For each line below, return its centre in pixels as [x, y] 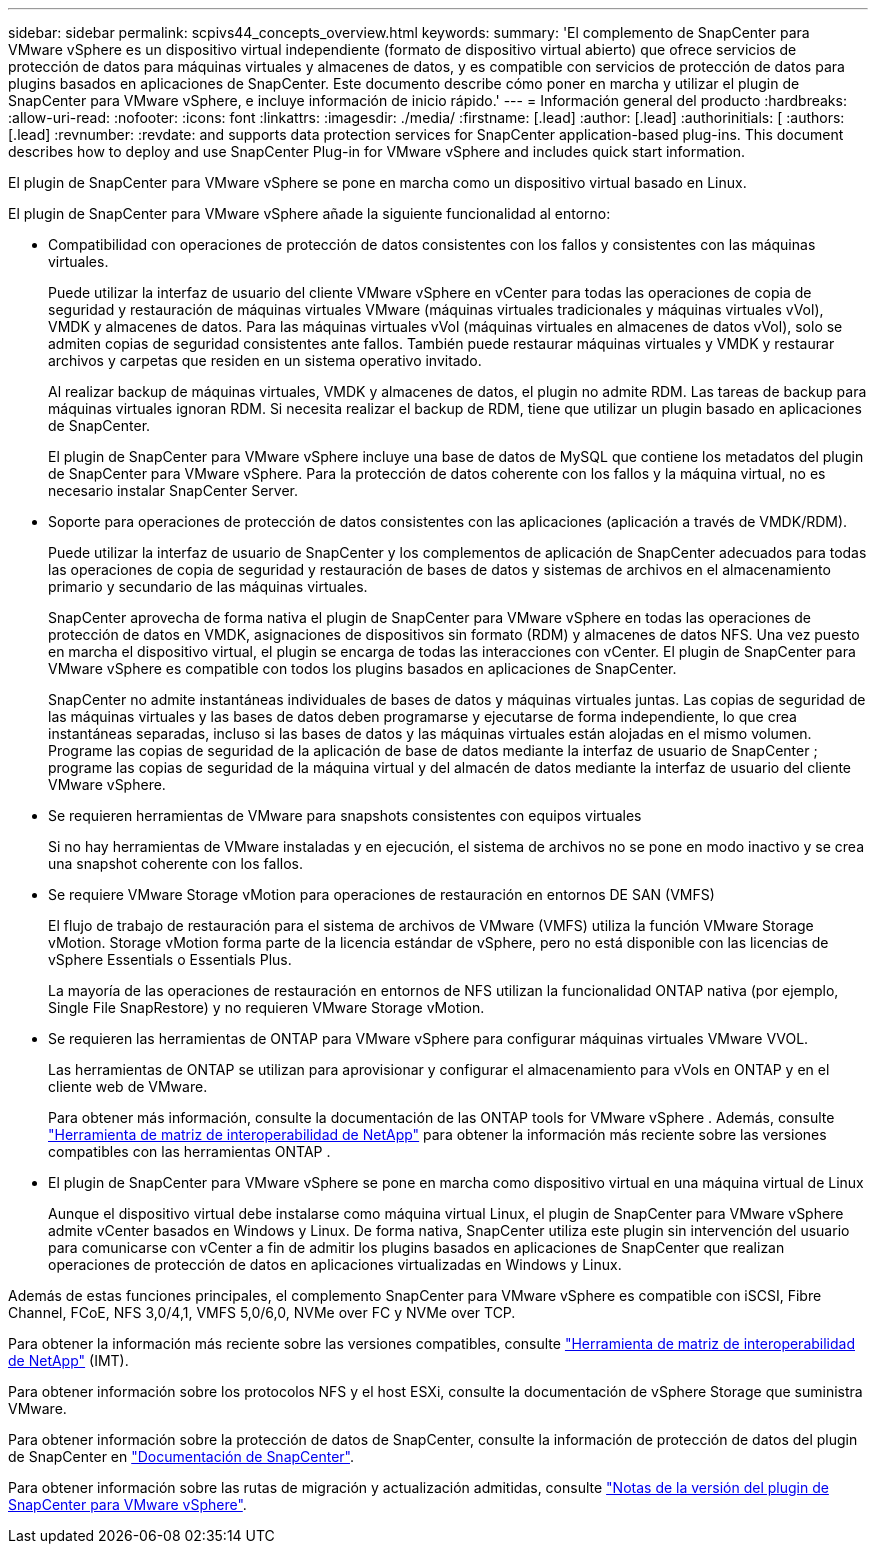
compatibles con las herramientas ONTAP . [189, 1151]
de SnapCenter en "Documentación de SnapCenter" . [181, 1456]
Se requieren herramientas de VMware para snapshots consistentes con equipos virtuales [345, 815]
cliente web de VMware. [128, 1086]
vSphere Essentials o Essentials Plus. [170, 959]
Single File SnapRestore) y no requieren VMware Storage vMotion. [266, 1007]
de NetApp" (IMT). [68, 1360]
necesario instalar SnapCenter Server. [173, 490]
